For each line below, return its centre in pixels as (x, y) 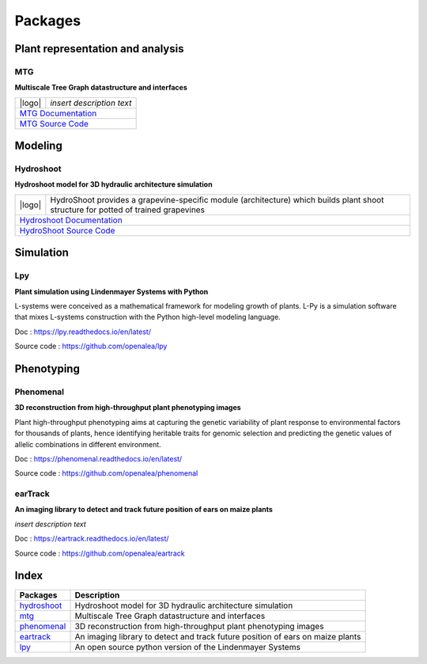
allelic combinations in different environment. (88, 444)
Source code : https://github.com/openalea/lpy (91, 346)
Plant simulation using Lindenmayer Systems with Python (111, 291)
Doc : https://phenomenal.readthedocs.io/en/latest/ (98, 458)
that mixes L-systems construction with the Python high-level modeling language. (147, 317)
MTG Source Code (54, 123)
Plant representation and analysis (99, 49)
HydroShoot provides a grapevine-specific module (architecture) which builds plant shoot (217, 199)
